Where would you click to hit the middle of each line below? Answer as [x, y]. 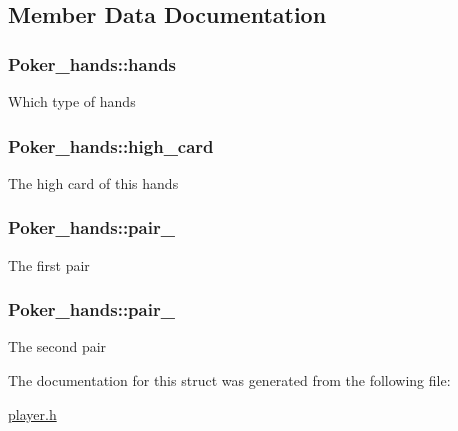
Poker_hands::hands [92, 63]
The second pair [57, 346]
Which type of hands [72, 101]
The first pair [49, 264]
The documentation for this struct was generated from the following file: [229, 380]
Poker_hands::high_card [111, 145]
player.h [32, 413]
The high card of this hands [93, 182]
